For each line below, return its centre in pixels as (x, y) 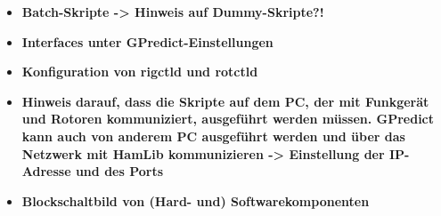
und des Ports (119, 171)
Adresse (46, 171)
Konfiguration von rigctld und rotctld (140, 72)
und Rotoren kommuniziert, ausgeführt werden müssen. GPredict (228, 119)
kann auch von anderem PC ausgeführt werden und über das (213, 136)
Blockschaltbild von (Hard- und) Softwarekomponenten (196, 200)
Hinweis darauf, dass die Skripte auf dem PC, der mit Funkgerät (225, 101)
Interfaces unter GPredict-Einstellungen (147, 41)
